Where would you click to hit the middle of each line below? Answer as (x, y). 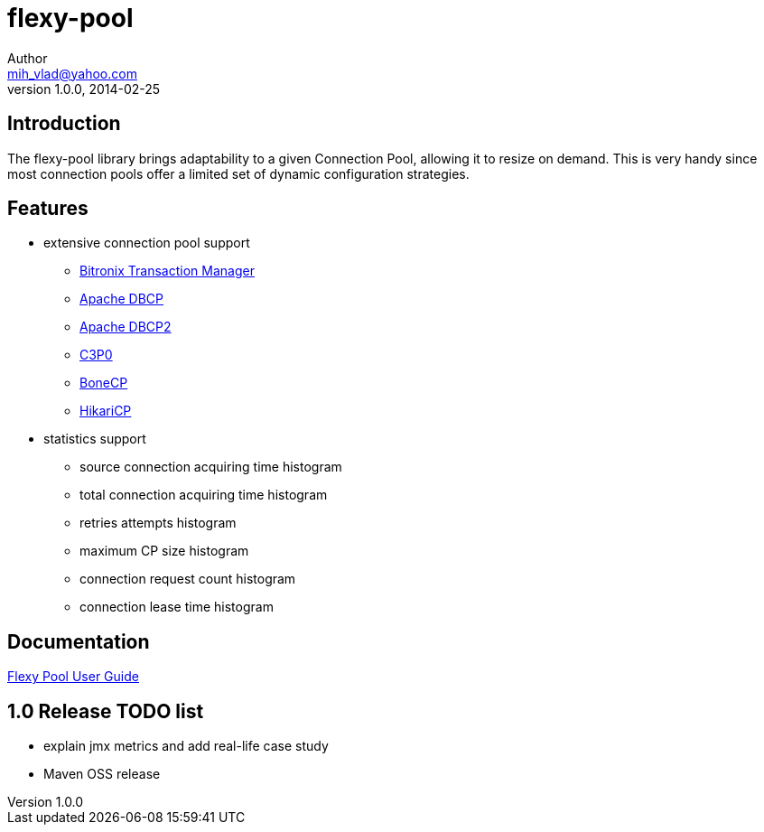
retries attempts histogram (158, 523)
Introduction (64, 124)
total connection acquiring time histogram (204, 495)
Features (48, 209)
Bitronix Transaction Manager (167, 271)
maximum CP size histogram (164, 551)
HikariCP (106, 411)
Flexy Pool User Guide (73, 677)
